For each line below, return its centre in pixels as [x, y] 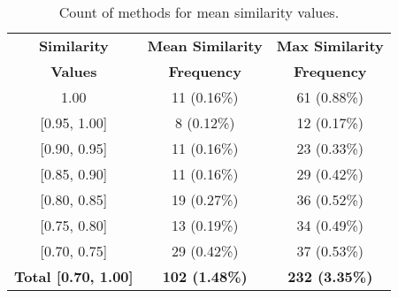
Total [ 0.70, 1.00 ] [74, 276]
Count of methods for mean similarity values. [199, 12]
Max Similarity [330, 46]
